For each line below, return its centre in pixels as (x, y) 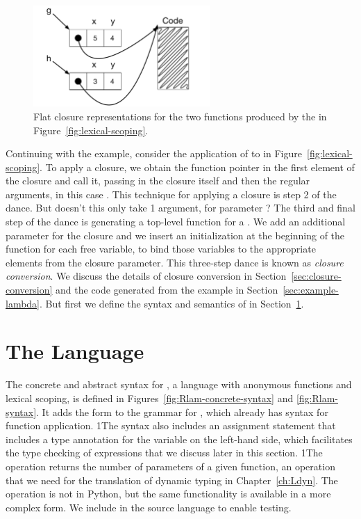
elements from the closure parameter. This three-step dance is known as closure (175, 262)
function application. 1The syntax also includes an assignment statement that (171, 425)
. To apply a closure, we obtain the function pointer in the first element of (197, 167)
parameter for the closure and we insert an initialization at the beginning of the (175, 235)
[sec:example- (311, 290)
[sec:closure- (316, 276)
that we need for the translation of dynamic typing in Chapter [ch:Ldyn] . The (172, 480)
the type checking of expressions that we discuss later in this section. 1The (164, 453)
